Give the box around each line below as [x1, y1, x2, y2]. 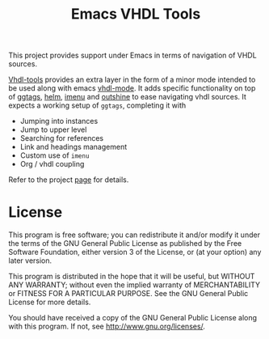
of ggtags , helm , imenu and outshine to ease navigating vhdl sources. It [8, 92, 246, 102]
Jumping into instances [19, 117, 99, 126]
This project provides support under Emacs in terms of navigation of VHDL [8, 50, 257, 61]
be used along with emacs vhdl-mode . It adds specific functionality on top [8, 83, 256, 93]
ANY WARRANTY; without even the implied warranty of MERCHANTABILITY [8, 280, 261, 290]
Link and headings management [19, 142, 128, 152]
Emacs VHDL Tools [70, 5, 201, 23]
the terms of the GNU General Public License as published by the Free [8, 239, 242, 248]
